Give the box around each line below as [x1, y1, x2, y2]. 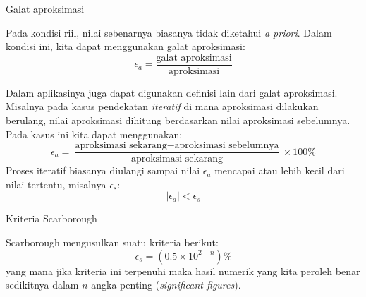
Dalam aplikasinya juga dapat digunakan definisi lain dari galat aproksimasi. [6, 85, 338, 99]
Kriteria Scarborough [6, 211, 97, 226]
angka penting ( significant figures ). [91, 277, 241, 292]
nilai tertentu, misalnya [6, 176, 106, 191]
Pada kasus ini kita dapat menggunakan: [6, 126, 183, 141]
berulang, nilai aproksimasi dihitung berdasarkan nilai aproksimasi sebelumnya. [6, 113, 350, 128]
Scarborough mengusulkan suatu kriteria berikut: [6, 235, 219, 250]
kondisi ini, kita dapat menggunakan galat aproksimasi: [6, 39, 245, 54]
